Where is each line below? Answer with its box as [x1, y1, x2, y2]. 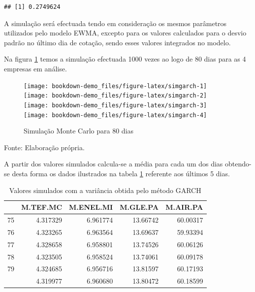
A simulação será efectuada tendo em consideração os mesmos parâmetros [4, 18, 227, 28]
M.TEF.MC [21, 202, 63, 212]
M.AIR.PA [165, 202, 203, 212]
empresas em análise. [4, 63, 67, 73]
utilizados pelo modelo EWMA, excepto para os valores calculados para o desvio [4, 28, 247, 38]
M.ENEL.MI [69, 202, 113, 212]
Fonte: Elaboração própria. [4, 142, 85, 152]
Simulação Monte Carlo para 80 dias [24, 126, 133, 136]
